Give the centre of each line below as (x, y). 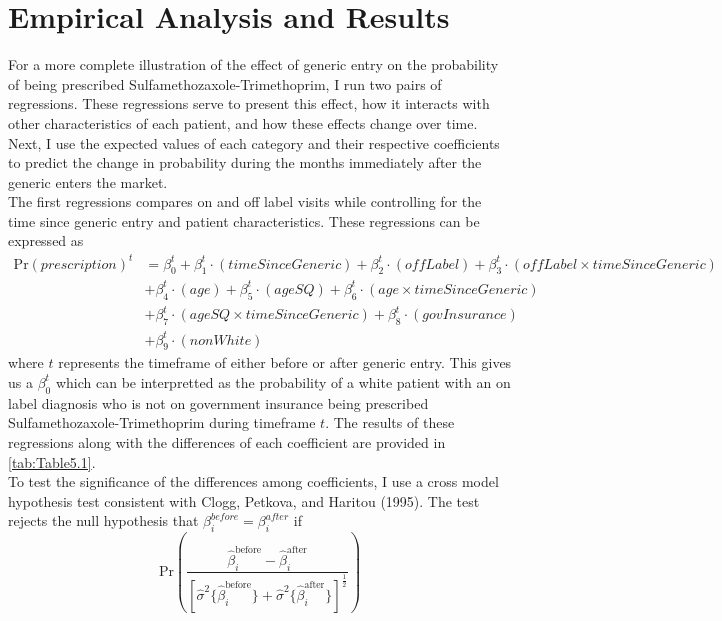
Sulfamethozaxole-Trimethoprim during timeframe (162, 422)
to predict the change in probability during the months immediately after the (245, 162)
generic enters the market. (88, 181)
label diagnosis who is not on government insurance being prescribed (218, 402)
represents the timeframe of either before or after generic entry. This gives (285, 362)
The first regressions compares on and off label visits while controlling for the (245, 201)
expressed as (46, 240)
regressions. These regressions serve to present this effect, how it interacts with (249, 103)
